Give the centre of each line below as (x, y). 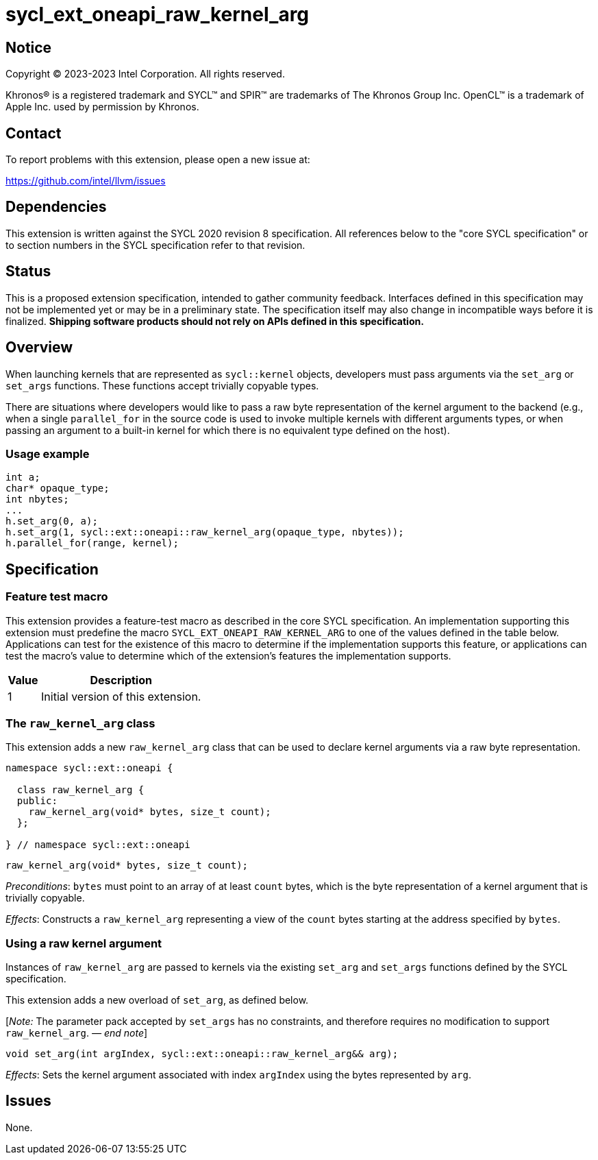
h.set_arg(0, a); (52, 521)
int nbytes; (37, 499)
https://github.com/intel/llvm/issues (86, 181)
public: (37, 801)
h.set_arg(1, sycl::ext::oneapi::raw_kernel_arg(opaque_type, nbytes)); (205, 532)
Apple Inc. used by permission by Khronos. (102, 107)
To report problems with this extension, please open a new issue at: (158, 160)
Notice (29, 47)
